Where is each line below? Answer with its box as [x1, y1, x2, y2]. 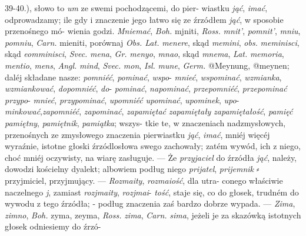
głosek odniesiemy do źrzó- [5, 220, 101, 232]
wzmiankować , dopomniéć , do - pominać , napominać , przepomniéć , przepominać [5, 82, 287, 95]
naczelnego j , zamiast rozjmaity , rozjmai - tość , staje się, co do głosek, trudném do [5, 186, 299, 198]
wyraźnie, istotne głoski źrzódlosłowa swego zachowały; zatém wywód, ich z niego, [5, 140, 301, 152]
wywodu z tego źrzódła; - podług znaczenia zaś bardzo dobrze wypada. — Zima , [5, 197, 295, 210]
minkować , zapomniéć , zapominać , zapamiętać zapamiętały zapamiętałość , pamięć [5, 105, 293, 117]
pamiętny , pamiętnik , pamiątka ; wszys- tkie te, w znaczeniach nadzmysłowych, [5, 116, 286, 129]
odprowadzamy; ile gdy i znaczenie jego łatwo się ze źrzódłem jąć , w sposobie [5, 13, 284, 25]
